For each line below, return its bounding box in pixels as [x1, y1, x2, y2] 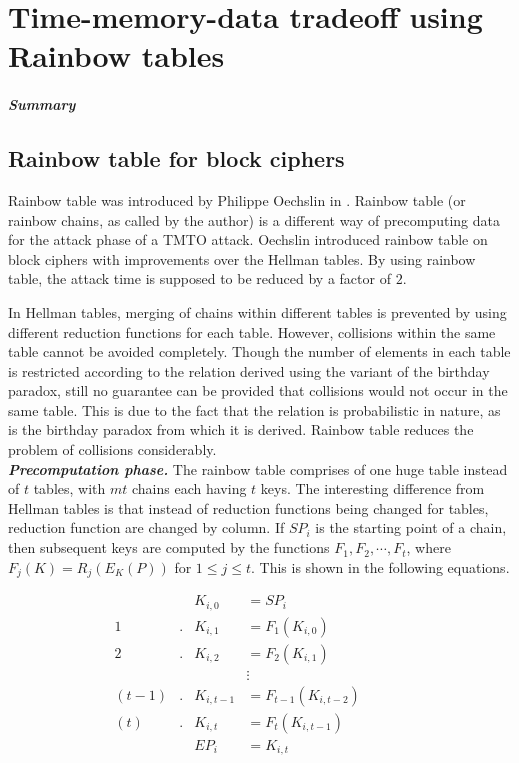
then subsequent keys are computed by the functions [8, 537, 330, 558]
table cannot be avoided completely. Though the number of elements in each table [8, 341, 511, 362]
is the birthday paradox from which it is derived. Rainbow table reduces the [8, 419, 474, 440]
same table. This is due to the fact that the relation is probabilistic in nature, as [8, 399, 501, 420]
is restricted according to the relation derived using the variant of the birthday [8, 360, 490, 381]
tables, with [33, 478, 106, 499]
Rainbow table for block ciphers [8, 143, 345, 174]
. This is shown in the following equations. [250, 556, 510, 577]
